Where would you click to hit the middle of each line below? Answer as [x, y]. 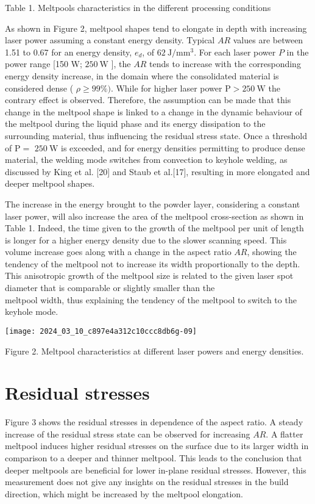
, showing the [272, 252]
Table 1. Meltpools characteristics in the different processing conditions [138, 7]
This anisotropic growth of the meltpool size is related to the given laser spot [149, 275]
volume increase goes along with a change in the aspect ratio [118, 252]
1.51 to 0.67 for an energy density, [69, 52]
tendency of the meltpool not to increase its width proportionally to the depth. [153, 263]
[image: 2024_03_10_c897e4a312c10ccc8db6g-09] [101, 331]
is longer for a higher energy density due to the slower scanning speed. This [146, 239]
